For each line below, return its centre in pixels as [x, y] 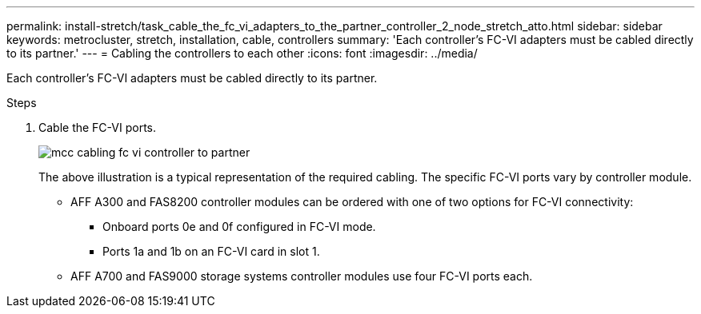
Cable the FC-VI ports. [98, 127]
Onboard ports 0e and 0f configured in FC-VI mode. [239, 227]
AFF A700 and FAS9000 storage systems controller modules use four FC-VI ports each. [302, 276]
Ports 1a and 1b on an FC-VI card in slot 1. [211, 251]
